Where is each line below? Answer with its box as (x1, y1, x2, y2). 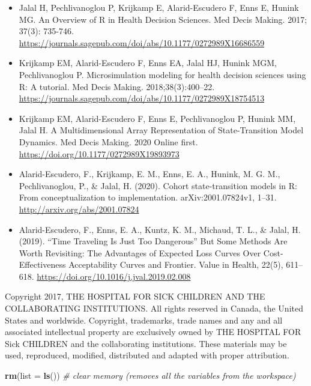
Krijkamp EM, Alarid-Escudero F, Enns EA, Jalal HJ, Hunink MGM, (19, 56, 277, 69)
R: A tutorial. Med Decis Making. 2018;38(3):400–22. (19, 80, 215, 92)
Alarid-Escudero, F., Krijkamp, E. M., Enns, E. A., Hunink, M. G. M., (19, 167, 280, 180)
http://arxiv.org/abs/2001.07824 (19, 202, 139, 215)
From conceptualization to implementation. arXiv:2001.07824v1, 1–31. (19, 191, 277, 204)
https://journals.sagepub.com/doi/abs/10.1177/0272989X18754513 (19, 92, 265, 104)
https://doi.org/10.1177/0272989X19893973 (19, 147, 180, 160)
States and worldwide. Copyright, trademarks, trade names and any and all (5, 313, 283, 326)
